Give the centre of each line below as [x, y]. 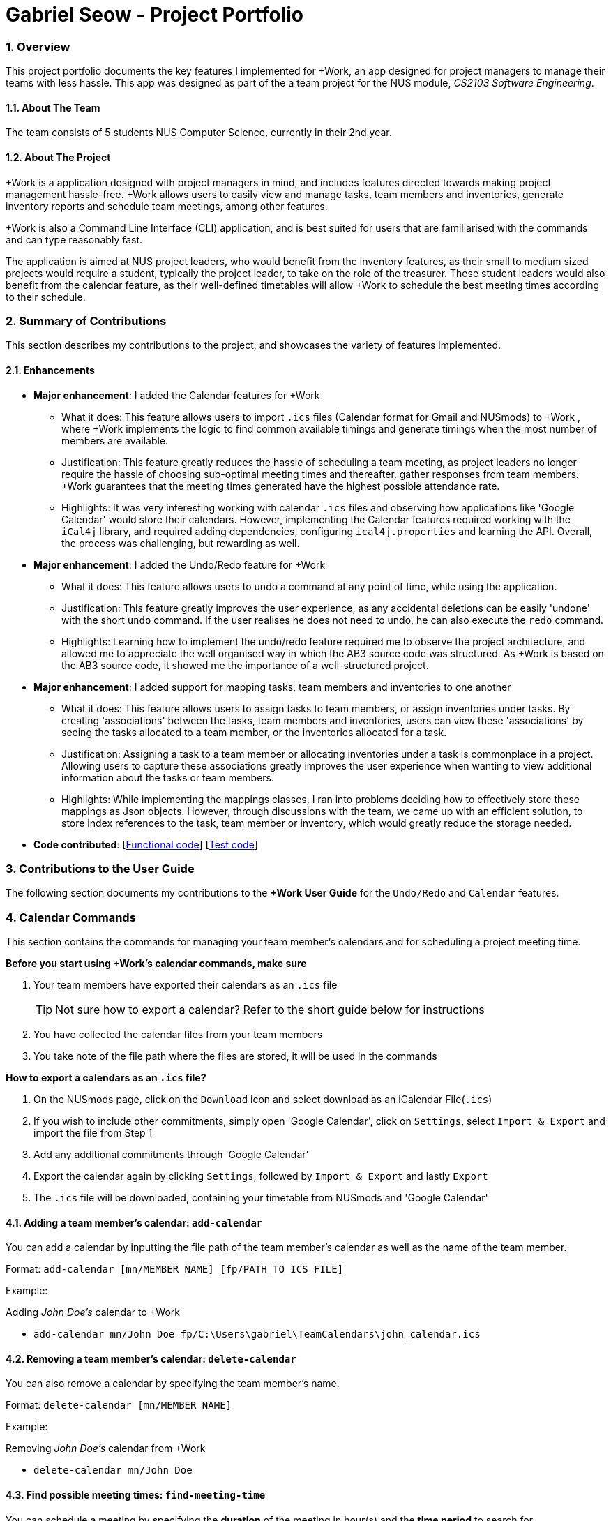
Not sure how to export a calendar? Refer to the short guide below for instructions [270, 1010]
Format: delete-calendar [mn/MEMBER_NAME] [119, 1405]
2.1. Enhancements [50, 370]
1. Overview [38, 46]
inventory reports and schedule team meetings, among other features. [167, 206]
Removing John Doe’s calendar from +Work [106, 1448]
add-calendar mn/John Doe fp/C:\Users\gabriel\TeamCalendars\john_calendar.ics [257, 1334]
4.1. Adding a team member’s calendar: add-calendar [134, 1222]
